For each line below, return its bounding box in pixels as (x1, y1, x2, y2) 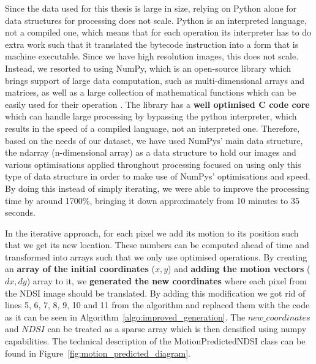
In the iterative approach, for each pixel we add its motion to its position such (5, 226, 299, 239)
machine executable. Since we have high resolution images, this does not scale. (5, 50, 299, 63)
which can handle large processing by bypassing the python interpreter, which (5, 110, 297, 123)
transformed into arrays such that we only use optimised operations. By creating (5, 250, 307, 263)
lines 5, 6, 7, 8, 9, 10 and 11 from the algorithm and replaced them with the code (5, 298, 310, 311)
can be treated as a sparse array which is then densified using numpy (47, 322, 307, 335)
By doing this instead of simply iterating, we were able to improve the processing (5, 181, 309, 194)
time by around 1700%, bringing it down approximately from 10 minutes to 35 (5, 194, 299, 207)
